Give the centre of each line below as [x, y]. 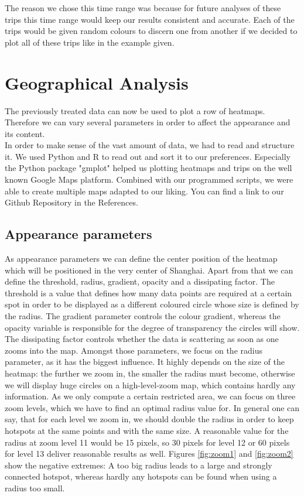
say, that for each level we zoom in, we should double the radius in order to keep [149, 419]
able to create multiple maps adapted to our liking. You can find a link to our [144, 191]
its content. [25, 133]
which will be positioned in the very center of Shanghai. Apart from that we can [149, 270]
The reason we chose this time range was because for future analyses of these [143, 8]
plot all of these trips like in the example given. [90, 42]
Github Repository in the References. [71, 202]
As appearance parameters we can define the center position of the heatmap [141, 259]
